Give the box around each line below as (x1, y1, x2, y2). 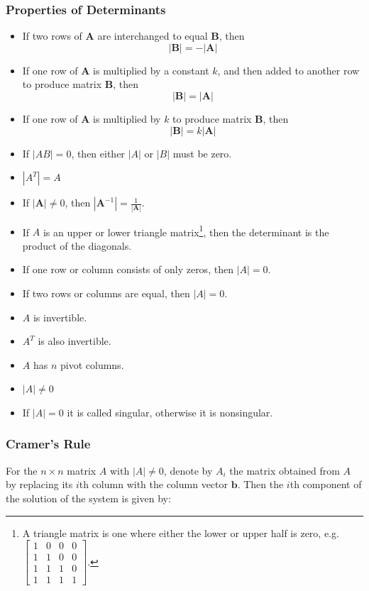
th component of (290, 477, 362, 492)
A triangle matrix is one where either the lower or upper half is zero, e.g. (22, 525, 339, 540)
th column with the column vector (79, 477, 228, 492)
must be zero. (172, 145, 232, 160)
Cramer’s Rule (6, 435, 91, 453)
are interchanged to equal (97, 28, 208, 43)
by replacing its (6, 477, 73, 492)
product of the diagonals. (22, 238, 132, 253)
